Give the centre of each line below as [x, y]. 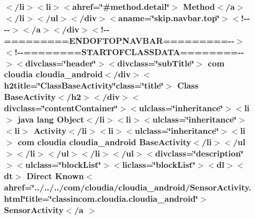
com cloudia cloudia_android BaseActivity [104, 141]
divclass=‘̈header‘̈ [61, 63]
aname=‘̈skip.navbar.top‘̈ [169, 17]
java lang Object [51, 119]
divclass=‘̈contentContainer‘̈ [61, 108]
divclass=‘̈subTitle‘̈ [156, 63]
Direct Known [55, 175]
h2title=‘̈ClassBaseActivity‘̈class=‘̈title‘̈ [84, 85]
